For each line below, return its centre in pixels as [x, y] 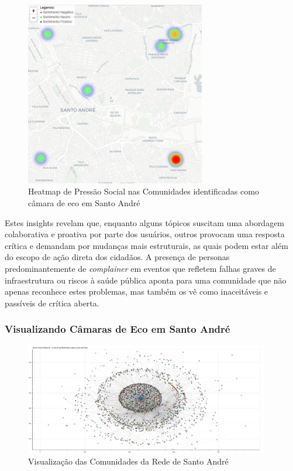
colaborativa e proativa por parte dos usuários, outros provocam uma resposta [145, 234]
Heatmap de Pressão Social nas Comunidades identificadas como [144, 191]
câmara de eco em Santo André [84, 203]
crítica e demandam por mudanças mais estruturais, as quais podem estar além [146, 245]
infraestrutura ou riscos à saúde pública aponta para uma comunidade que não [146, 280]
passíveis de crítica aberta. [52, 303]
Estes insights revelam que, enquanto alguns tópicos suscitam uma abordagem [145, 222]
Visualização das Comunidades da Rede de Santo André [128, 461]
